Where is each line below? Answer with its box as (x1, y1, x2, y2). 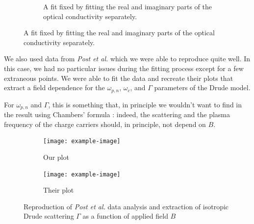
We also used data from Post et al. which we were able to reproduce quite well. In (4, 53, 251, 64)
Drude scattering (24, 211, 74, 221)
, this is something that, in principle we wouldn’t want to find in (48, 99, 242, 109)
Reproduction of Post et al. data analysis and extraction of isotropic (24, 201, 229, 211)
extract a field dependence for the (4, 82, 105, 93)
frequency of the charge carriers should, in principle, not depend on (4, 119, 206, 129)
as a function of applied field (82, 211, 168, 221)
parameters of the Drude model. (154, 82, 251, 93)
